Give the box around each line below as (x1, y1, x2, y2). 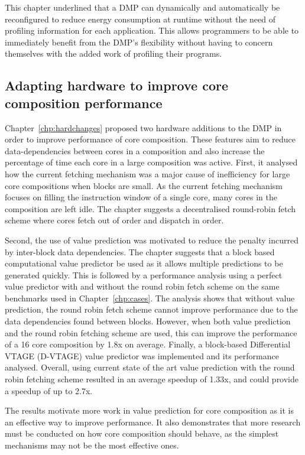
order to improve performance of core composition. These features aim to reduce (5, 133, 296, 145)
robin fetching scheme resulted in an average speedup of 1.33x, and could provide (5, 373, 299, 385)
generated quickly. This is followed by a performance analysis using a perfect (5, 268, 283, 281)
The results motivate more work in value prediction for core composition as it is (5, 404, 294, 417)
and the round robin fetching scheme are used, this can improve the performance (5, 326, 297, 339)
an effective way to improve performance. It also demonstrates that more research (5, 415, 301, 428)
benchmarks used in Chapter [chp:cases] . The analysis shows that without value (5, 291, 295, 304)
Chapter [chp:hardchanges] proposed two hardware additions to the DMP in (5, 121, 282, 134)
